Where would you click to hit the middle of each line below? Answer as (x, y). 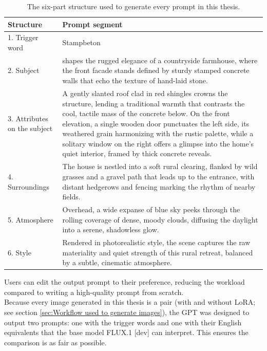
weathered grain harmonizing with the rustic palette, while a (158, 133)
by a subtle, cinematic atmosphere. (117, 262)
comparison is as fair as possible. (55, 342)
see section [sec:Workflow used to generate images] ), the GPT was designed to (127, 312)
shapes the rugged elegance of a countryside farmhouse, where (160, 60)
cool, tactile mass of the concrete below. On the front (146, 113)
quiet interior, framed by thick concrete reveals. (137, 153)
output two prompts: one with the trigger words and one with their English (123, 322)
